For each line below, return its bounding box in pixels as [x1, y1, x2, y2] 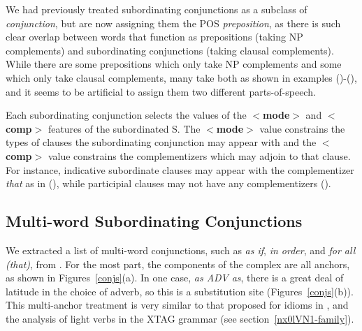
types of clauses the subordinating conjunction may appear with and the [6, 135, 317, 149]
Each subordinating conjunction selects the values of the [6, 108, 247, 122]
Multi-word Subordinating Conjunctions [6, 210, 303, 232]
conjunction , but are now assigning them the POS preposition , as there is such [6, 15, 341, 30]
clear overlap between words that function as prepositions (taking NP [6, 29, 303, 44]
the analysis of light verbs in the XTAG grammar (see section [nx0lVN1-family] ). [6, 311, 354, 325]
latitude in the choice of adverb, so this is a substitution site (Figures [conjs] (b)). [6, 284, 354, 298]
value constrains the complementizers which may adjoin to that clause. [48, 148, 351, 163]
